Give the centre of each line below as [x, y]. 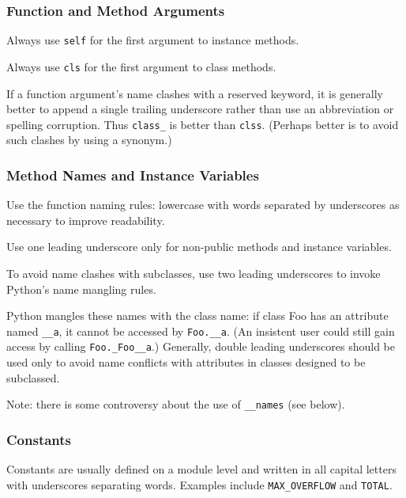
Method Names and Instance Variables [133, 175]
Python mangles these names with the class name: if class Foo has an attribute [197, 316]
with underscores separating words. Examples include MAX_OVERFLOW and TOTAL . [199, 484]
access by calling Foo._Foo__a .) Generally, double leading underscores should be [201, 346]
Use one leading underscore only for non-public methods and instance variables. [199, 247]
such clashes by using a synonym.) [89, 140]
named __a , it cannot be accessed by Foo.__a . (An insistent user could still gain [201, 331]
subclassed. [33, 377]
